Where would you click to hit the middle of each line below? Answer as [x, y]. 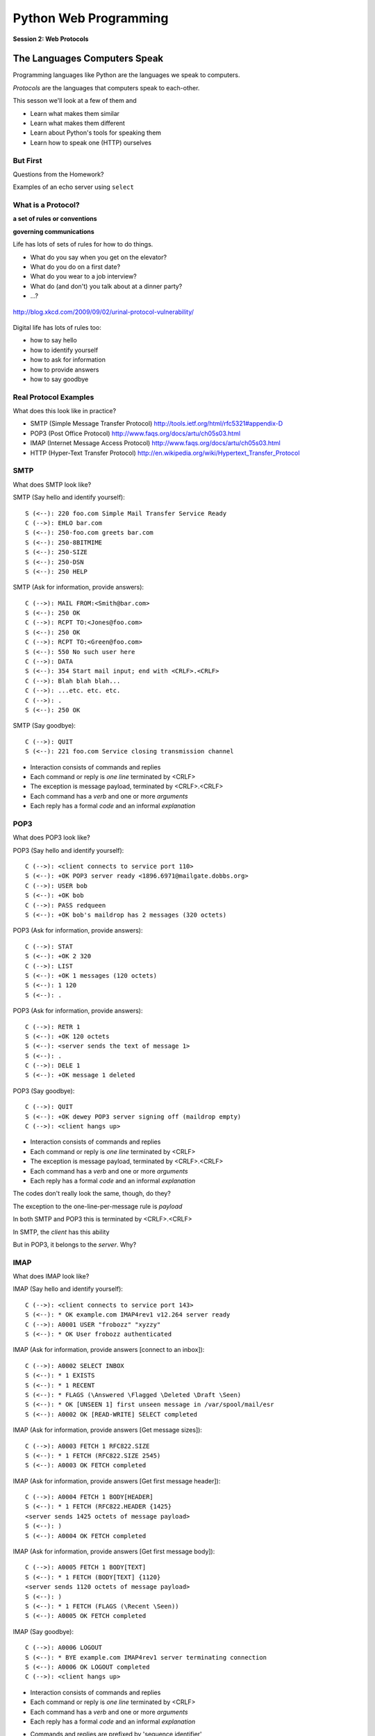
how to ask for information [68, 360]
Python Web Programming [91, 18]
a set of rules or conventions [55, 219]
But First [27, 160]
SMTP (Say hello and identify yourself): [69, 497]
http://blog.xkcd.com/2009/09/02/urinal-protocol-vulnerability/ [103, 312]
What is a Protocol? [46, 205]
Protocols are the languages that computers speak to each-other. [106, 87]
